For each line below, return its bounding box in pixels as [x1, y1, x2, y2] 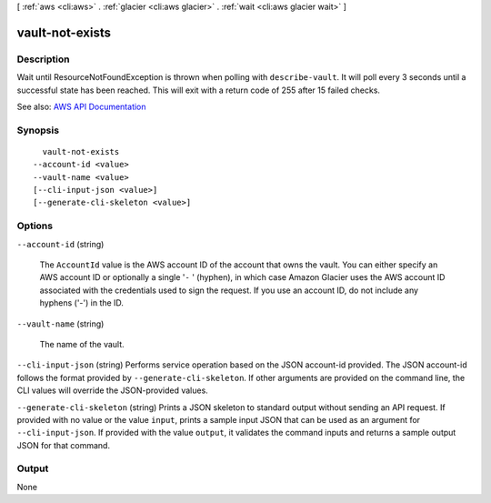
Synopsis [16, 124, 59, 136]
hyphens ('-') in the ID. [39, 297, 125, 308]
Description [16, 53, 70, 65]
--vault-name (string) [16, 318, 105, 329]
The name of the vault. [39, 338, 125, 349]
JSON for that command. [16, 439, 111, 450]
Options [16, 219, 54, 232]
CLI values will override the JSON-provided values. [16, 385, 208, 396]
